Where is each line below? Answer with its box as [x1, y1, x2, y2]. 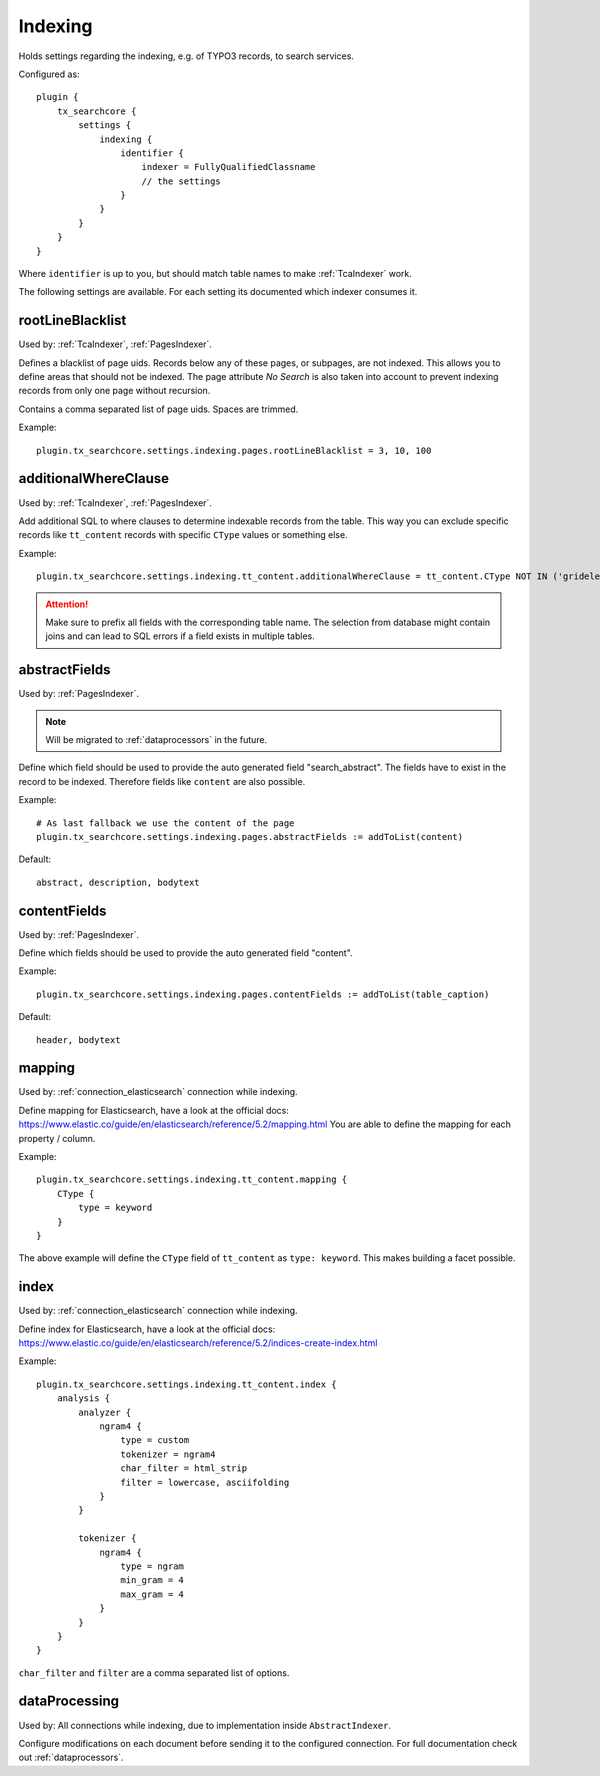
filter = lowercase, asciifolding [120, 1476, 290, 1488]
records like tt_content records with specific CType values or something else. [18, 529, 349, 541]
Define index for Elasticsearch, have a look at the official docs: [18, 1323, 276, 1335]
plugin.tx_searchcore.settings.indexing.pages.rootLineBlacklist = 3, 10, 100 [36, 445, 432, 456]
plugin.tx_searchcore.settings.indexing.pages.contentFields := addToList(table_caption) [36, 988, 490, 1000]
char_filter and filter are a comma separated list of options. [18, 1666, 290, 1679]
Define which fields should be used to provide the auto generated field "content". [18, 947, 354, 959]
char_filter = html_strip [120, 1463, 248, 1474]
